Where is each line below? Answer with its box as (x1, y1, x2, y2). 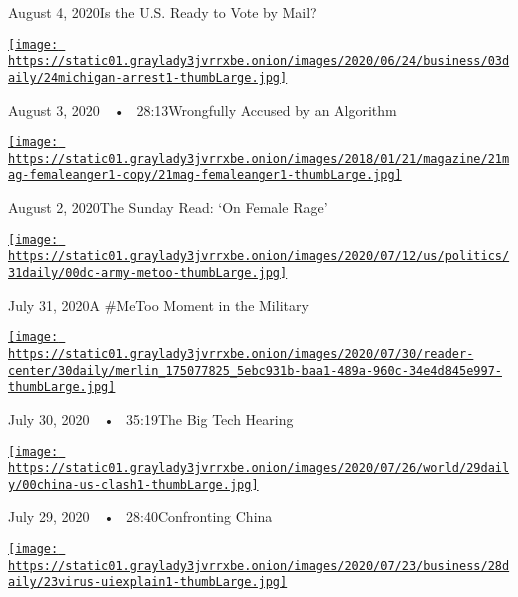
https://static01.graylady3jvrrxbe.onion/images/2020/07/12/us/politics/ (8, 249, 510, 264)
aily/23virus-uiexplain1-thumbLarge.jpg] (8, 575, 288, 590)
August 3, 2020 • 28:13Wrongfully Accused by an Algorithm (8, 99, 397, 120)
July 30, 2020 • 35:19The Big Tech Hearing (8, 408, 294, 429)
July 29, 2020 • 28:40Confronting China (8, 506, 273, 527)
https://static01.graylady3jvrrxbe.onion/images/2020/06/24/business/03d (8, 54, 510, 69)
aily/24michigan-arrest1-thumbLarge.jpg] (8, 70, 288, 85)
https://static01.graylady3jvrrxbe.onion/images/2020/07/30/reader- (8, 346, 474, 361)
